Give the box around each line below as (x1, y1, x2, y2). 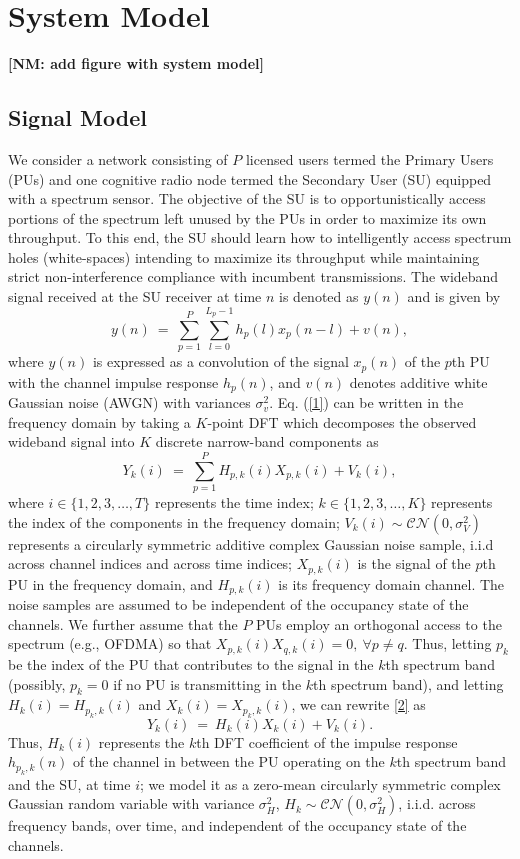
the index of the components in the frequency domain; (8, 511, 340, 532)
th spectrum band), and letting (313, 673, 504, 694)
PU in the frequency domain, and (8, 573, 213, 594)
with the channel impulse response (8, 371, 219, 392)
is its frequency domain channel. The (278, 573, 505, 594)
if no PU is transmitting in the (113, 673, 302, 694)
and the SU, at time (8, 773, 131, 794)
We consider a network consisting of (8, 148, 228, 169)
